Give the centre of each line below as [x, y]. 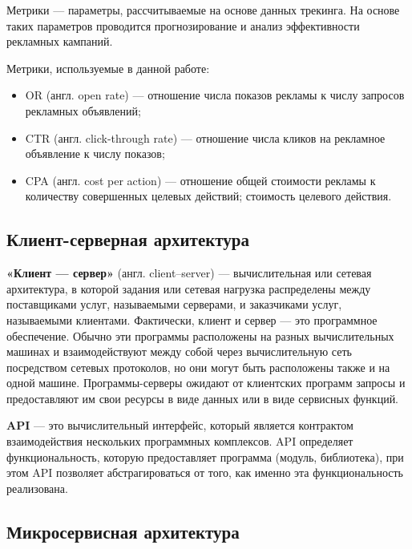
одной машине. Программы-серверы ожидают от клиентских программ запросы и [206, 383]
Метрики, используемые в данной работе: [108, 68]
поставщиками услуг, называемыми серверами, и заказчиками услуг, [174, 304]
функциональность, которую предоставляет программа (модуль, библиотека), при [205, 456]
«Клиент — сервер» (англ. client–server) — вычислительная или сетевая [189, 273]
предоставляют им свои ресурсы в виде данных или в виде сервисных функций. [203, 398]
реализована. [37, 488]
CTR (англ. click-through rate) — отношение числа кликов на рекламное [205, 137]
